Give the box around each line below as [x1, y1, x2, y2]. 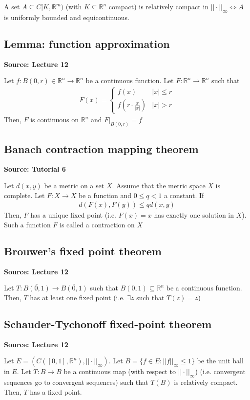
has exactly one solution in [154, 210, 234, 220]
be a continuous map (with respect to [63, 366, 176, 377]
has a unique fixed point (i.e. [30, 210, 117, 220]
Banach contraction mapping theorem [4, 141, 199, 156]
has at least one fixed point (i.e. [30, 292, 125, 302]
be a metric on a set [44, 180, 104, 191]
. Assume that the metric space [112, 180, 206, 191]
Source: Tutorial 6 [4, 164, 66, 174]
